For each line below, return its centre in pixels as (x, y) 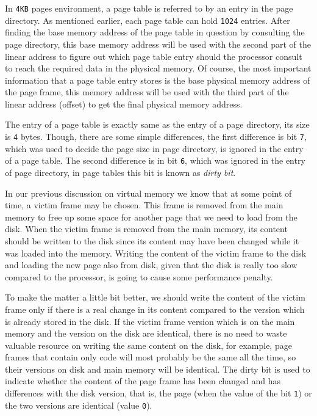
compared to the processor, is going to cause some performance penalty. (139, 276)
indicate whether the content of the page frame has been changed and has (143, 381)
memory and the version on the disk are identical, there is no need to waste (146, 333)
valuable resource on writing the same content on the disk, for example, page (148, 345)
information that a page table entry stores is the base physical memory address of (158, 80)
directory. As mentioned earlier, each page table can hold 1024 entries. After (148, 20)
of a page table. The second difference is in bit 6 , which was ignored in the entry (155, 160)
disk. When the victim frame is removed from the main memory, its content (146, 229)
